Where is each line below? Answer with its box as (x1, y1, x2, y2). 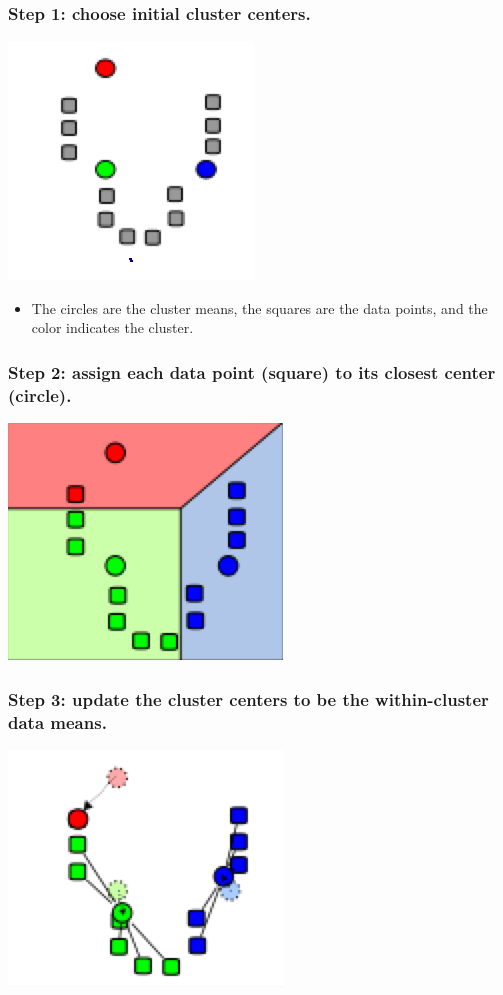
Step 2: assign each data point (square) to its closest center (8, 359, 496, 384)
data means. (8, 709, 107, 734)
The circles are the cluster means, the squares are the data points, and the (31, 297, 488, 318)
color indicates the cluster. (31, 317, 194, 338)
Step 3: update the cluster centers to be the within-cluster (8, 686, 489, 711)
